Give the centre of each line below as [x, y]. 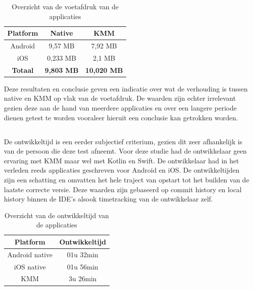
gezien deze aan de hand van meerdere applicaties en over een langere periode [120, 108]
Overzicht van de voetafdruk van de [65, 6]
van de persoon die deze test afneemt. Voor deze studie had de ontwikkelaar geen [126, 151]
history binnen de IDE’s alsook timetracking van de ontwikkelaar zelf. [108, 199]
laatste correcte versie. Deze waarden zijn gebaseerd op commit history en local [123, 189]
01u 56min [83, 266]
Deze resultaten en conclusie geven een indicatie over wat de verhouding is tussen [126, 88]
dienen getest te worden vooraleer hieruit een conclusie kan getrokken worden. [121, 117]
